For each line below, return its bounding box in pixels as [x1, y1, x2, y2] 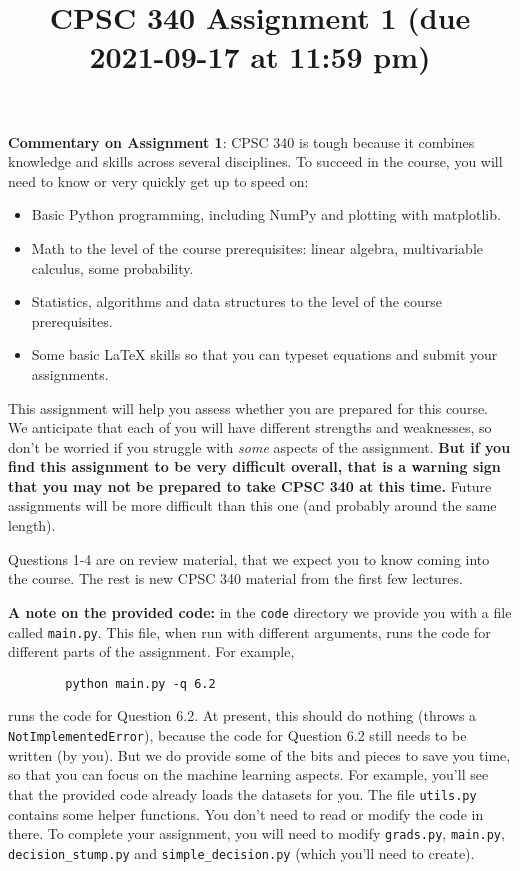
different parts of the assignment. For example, [8, 641, 295, 662]
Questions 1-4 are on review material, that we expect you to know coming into [8, 548, 490, 569]
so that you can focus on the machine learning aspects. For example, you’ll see [8, 764, 489, 785]
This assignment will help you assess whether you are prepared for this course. [8, 397, 489, 418]
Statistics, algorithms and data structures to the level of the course [31, 291, 442, 312]
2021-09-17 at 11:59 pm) [89, 36, 431, 77]
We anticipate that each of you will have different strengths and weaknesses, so [8, 417, 492, 438]
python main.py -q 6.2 [65, 676, 216, 691]
